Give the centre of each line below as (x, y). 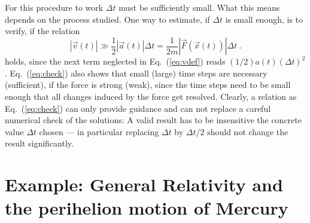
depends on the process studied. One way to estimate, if (107, 19)
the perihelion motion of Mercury (147, 208)
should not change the (248, 131)
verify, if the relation (42, 31)
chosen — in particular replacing (99, 131)
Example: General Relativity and (144, 184)
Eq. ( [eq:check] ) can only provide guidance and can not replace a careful (138, 108)
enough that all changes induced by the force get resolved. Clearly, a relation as (151, 97)
